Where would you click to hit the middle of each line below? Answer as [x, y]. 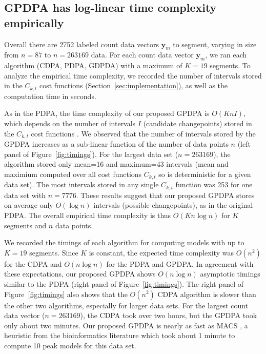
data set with [25, 195]
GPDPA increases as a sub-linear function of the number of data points [116, 144]
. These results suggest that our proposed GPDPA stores [165, 195]
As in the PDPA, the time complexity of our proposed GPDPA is [107, 113]
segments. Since [54, 252]
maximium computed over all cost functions [73, 174]
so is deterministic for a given [205, 174]
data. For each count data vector [142, 55]
